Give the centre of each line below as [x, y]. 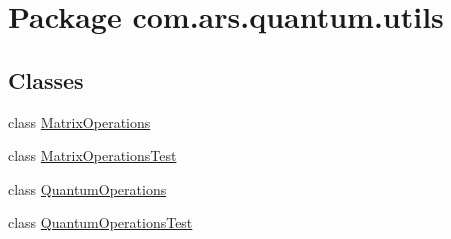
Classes [46, 79]
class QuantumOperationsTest [100, 222]
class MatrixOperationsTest [92, 155]
